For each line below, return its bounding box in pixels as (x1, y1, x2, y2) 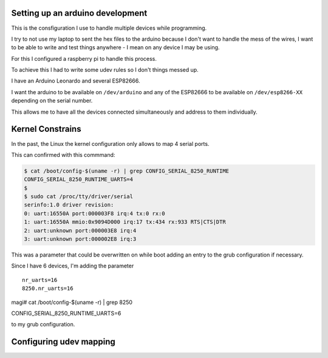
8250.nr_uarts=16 (22, 285, 73, 292)
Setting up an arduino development (11, 8, 148, 18)
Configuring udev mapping (11, 337, 115, 347)
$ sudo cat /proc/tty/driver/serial (24, 193, 134, 200)
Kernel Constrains (11, 124, 81, 134)
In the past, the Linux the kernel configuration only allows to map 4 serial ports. (11, 140, 210, 147)
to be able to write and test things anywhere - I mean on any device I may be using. (11, 44, 220, 51)
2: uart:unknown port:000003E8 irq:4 (24, 227, 137, 234)
